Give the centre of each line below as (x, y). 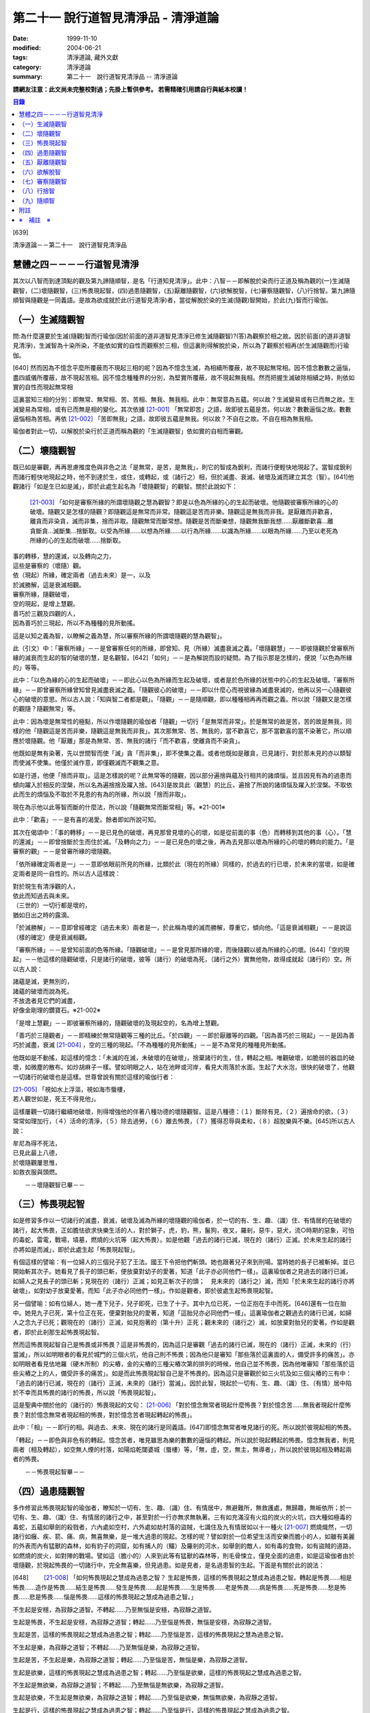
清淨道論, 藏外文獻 (92, 58)
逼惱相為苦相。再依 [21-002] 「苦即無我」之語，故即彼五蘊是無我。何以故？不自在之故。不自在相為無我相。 (164, 419)
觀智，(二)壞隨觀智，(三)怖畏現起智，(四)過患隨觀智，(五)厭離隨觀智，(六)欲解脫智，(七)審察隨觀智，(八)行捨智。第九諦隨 (184, 291)
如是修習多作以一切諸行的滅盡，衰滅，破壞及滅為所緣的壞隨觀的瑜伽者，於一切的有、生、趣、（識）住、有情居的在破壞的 (182, 1220)
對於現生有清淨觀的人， (46, 886)
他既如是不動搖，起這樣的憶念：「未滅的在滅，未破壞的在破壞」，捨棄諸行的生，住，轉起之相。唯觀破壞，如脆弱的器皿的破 (184, 1057)
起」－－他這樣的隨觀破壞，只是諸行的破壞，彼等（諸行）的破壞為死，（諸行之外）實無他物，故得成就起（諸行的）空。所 (182, 959)
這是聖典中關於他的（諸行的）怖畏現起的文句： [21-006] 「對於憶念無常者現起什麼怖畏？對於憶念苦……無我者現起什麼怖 (182, 1405)
